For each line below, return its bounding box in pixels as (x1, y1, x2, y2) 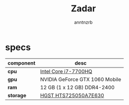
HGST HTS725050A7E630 (40, 92, 104, 99)
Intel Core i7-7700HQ (40, 68, 93, 74)
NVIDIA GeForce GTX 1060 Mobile (40, 76, 122, 83)
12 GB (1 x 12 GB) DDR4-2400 (40, 84, 115, 91)
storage (7, 92, 26, 99)
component (7, 60, 36, 67)
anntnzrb (74, 19, 93, 25)
